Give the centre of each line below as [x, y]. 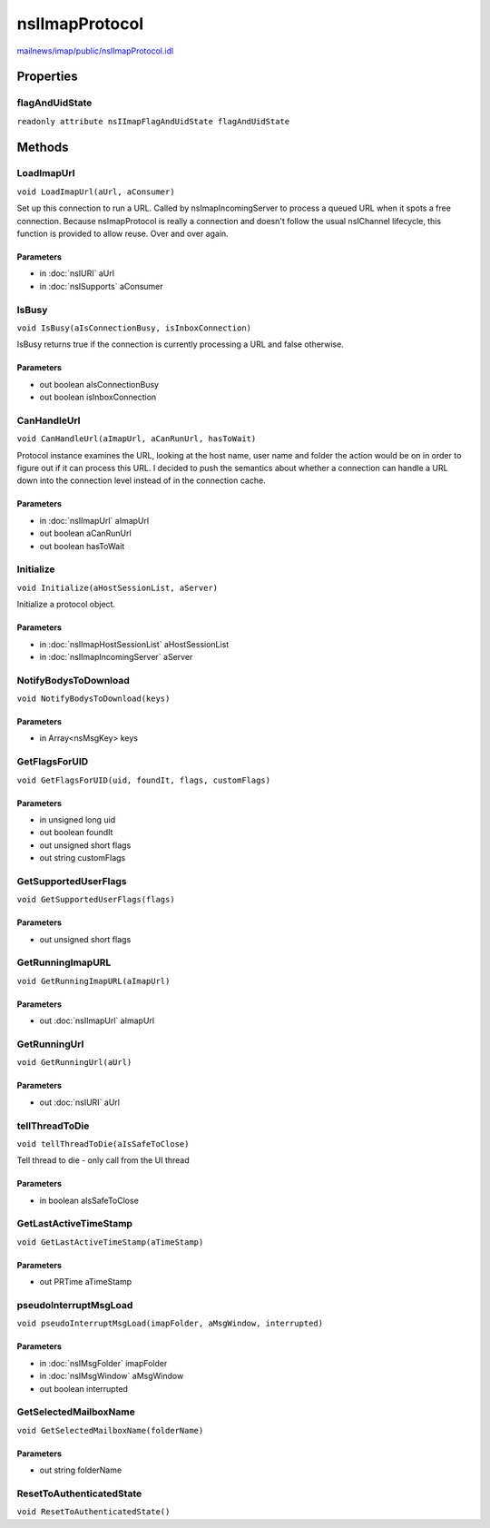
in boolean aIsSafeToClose [89, 1200]
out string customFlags [83, 858]
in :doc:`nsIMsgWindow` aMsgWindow [112, 1376]
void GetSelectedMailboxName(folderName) [110, 1430]
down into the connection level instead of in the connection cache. [142, 480]
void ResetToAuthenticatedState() [93, 1512]
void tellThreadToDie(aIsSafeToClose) [103, 1144]
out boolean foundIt [76, 833]
